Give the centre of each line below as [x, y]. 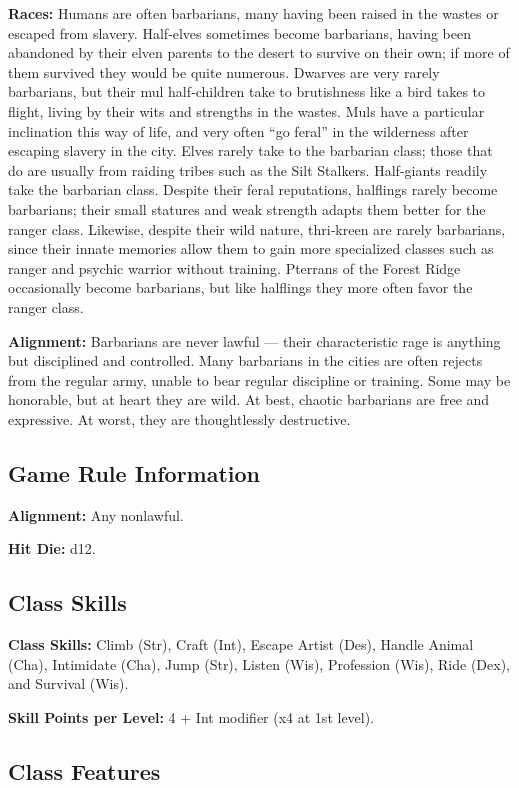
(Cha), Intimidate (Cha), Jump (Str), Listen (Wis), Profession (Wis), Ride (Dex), [259, 663]
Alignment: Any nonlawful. [96, 514]
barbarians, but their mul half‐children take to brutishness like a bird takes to [247, 91]
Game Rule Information [134, 472]
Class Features [84, 770]
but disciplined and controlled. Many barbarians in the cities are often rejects [245, 360]
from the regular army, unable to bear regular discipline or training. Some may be [259, 379]
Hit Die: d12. [52, 548]
